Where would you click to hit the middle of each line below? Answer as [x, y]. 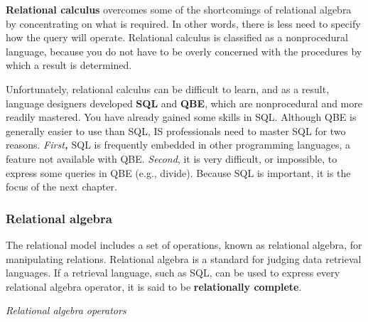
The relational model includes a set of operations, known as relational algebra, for [184, 244]
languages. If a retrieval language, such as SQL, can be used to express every [173, 273]
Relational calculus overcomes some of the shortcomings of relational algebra [179, 9]
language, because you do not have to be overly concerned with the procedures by [184, 51]
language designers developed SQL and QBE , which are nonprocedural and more [184, 103]
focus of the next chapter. [61, 187]
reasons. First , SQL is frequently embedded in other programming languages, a [178, 145]
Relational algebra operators [66, 310]
